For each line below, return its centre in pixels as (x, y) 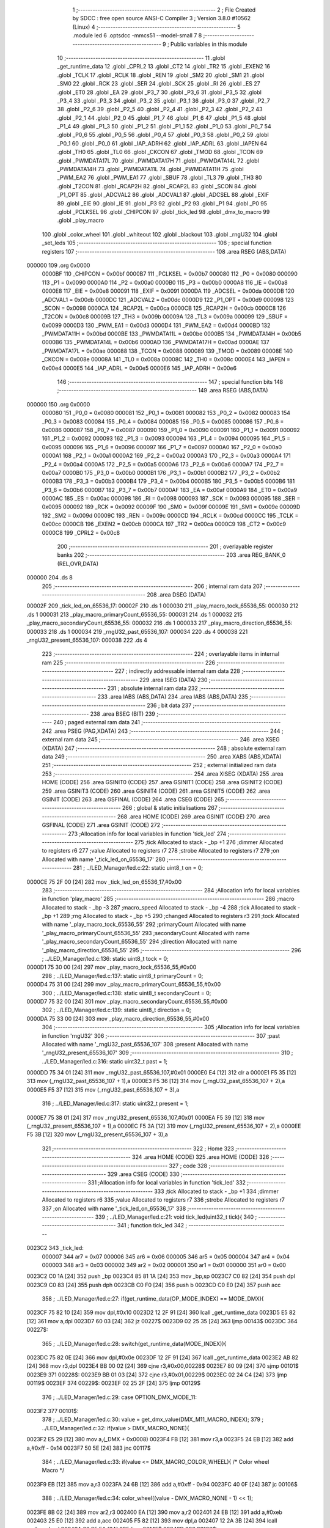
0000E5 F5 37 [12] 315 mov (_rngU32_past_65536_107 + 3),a (103, 1089)
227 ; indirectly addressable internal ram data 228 (178, 671)
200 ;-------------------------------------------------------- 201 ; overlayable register (165, 546)
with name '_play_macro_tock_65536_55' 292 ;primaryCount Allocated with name (144, 924)
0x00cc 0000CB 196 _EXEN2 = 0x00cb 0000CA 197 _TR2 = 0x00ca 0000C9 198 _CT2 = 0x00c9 (164, 524)
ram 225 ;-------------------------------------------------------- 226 (129, 663)
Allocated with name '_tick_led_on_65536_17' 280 (104, 859)
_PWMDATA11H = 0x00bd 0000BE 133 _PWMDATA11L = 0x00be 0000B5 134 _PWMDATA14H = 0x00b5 (172, 334)
